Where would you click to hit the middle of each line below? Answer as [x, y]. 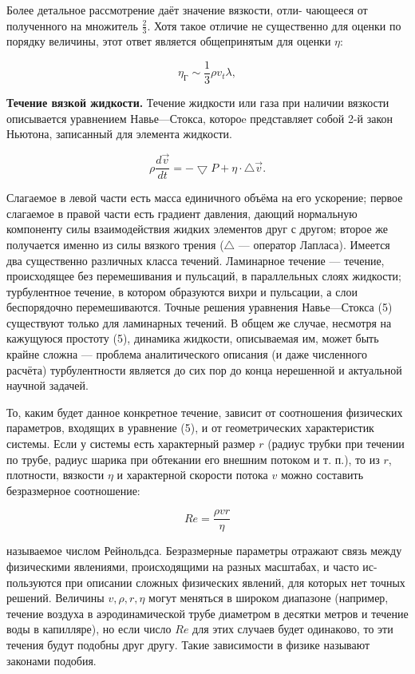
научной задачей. [47, 385]
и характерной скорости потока [192, 475]
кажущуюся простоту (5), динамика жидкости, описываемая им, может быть [193, 338]
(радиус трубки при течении [336, 444]
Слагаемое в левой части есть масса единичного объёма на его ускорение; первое [205, 198]
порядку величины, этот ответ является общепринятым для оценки [169, 41]
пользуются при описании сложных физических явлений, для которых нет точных [206, 582]
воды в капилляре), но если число [89, 629]
